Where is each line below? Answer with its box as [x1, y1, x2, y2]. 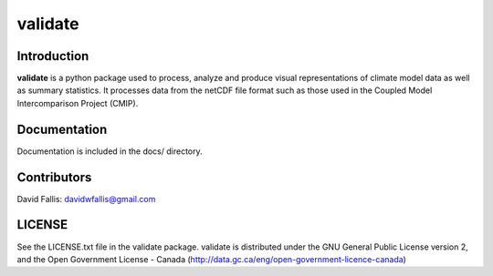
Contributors [16, 169, 92, 185]
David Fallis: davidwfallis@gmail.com [16, 193, 156, 204]
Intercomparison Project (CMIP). [16, 97, 139, 108]
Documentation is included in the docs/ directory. [16, 146, 203, 157]
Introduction [16, 48, 89, 64]
